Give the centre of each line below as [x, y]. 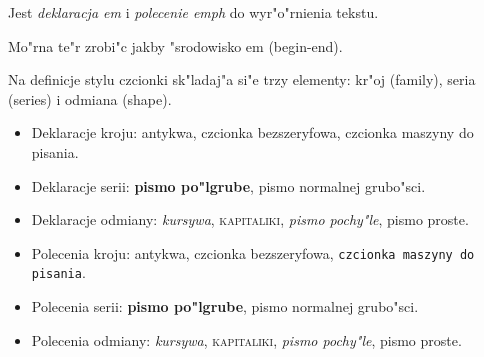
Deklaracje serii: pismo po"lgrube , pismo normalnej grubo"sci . [228, 185]
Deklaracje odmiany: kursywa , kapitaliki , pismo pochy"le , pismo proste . [250, 219]
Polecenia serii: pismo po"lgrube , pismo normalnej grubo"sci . [225, 306]
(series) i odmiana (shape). [90, 98]
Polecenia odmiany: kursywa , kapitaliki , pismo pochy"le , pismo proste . [246, 339]
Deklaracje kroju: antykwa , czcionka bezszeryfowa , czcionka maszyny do [252, 132]
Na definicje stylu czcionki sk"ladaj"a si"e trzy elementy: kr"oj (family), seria [242, 79]
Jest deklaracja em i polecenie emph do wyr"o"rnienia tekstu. [193, 12]
